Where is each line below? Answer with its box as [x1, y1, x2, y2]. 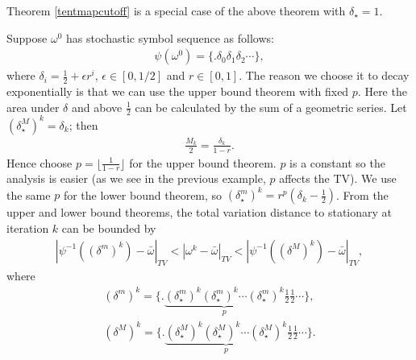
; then [69, 116, 98, 133]
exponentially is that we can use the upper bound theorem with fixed [6, 83, 349, 100]
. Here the [357, 83, 407, 100]
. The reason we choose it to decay [239, 67, 410, 84]
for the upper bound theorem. [129, 154, 277, 171]
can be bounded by [61, 220, 156, 237]
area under [6, 98, 60, 115]
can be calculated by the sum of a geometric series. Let [135, 98, 407, 115]
